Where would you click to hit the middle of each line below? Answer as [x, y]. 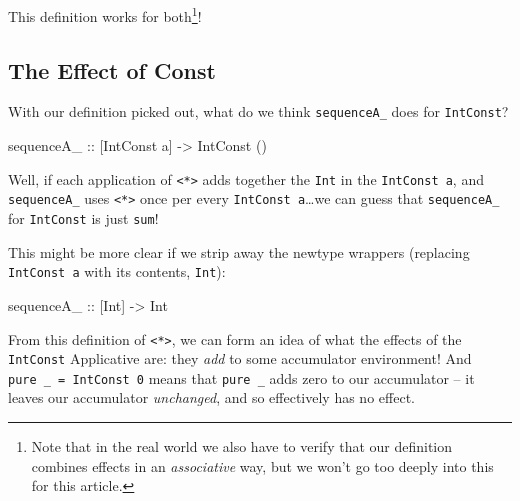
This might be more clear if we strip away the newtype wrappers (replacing [239, 251]
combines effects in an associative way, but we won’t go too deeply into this [262, 465]
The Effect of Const [112, 69]
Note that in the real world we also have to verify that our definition [242, 446]
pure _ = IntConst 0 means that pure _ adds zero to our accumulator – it [241, 377]
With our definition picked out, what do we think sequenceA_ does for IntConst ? [258, 111]
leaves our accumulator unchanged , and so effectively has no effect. [211, 397]
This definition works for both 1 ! [105, 14]
